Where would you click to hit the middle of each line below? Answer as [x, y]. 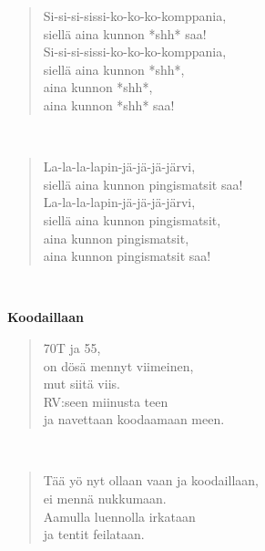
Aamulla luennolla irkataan [119, 516]
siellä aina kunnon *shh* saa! [125, 33]
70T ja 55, [72, 347]
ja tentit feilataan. [94, 534]
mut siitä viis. [82, 384]
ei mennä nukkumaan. [105, 499]
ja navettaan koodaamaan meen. [134, 419]
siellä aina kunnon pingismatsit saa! [143, 184]
